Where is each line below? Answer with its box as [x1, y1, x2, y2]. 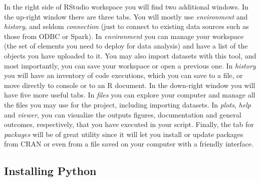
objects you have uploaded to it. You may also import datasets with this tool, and [4, 50, 256, 60]
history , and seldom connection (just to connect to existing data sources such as [4, 21, 249, 31]
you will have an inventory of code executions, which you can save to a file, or [4, 70, 243, 80]
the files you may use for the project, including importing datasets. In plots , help [4, 99, 251, 109]
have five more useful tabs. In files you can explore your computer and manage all [4, 89, 255, 100]
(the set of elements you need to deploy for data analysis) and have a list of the [4, 40, 248, 51]
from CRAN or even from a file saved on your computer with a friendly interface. [4, 138, 253, 149]
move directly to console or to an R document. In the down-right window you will [4, 79, 255, 90]
